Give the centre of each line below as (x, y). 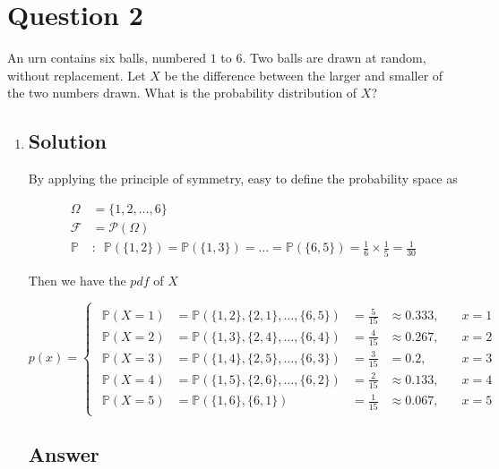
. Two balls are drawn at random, (334, 58)
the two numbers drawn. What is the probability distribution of (182, 93)
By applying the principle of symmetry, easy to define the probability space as (243, 179)
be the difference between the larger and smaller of (304, 75)
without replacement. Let (77, 75)
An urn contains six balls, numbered (107, 58)
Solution (67, 141)
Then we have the (77, 280)
